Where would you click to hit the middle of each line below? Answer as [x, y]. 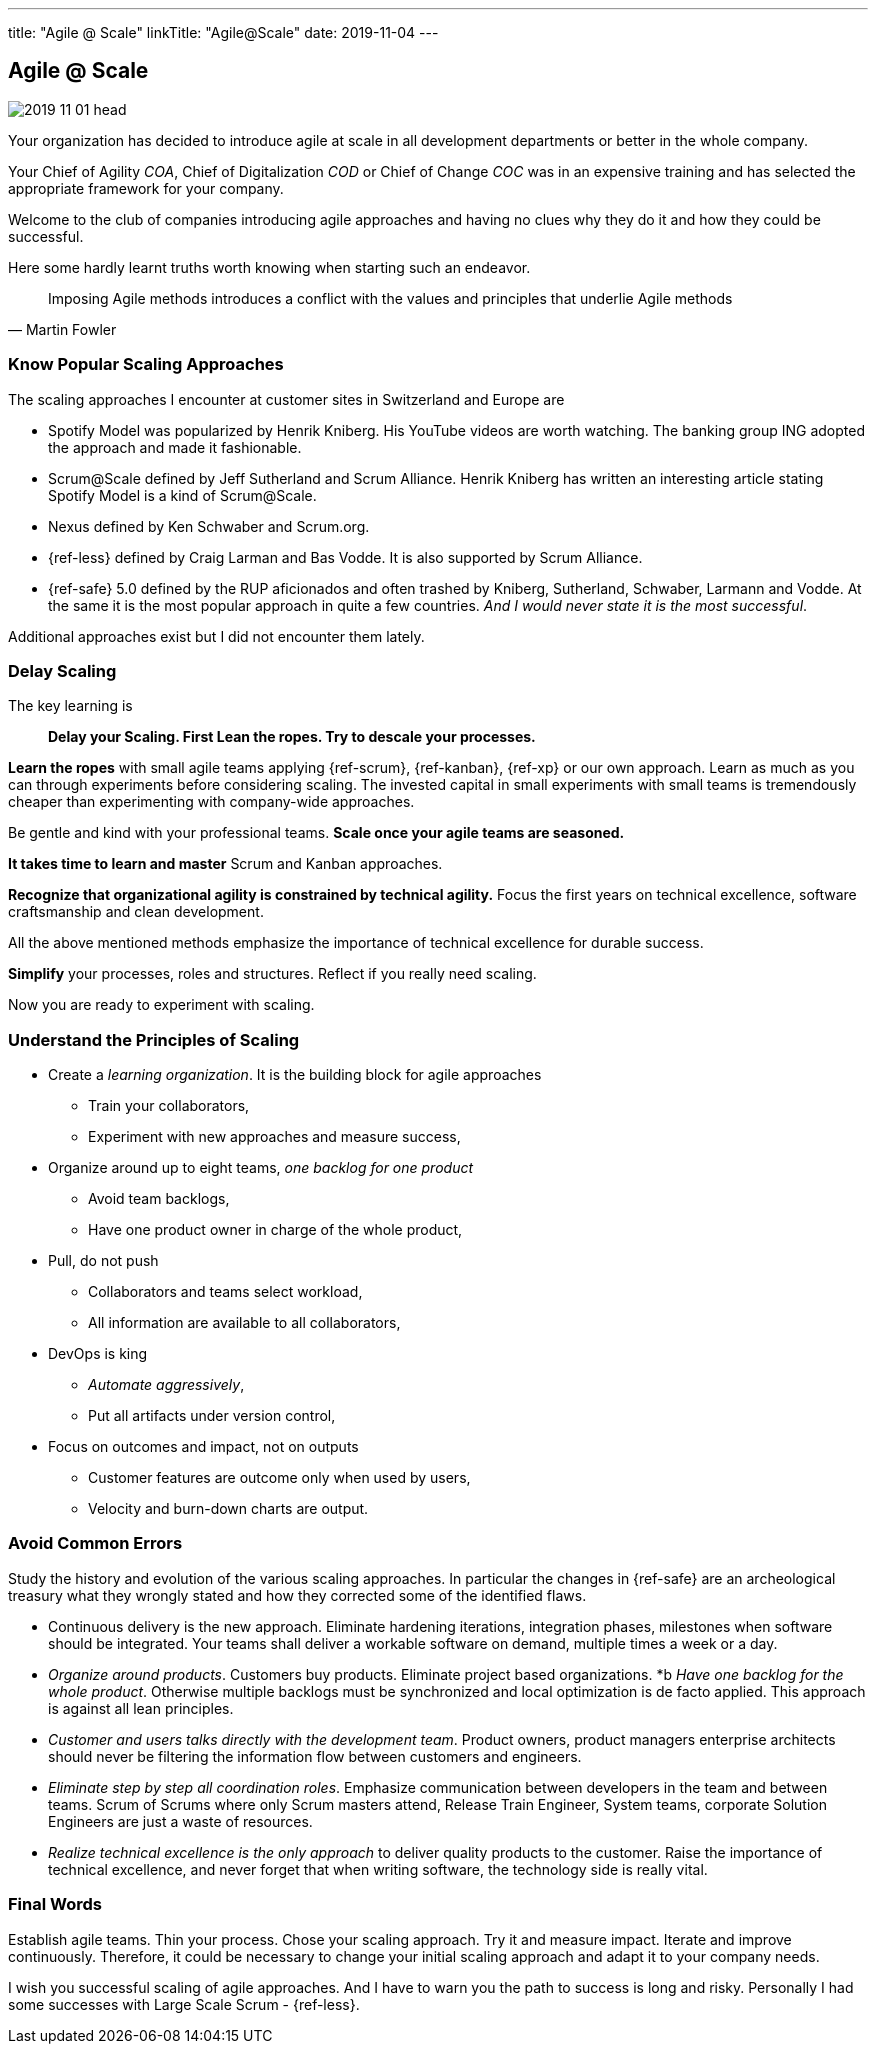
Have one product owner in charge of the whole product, [275, 1230]
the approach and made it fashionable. [175, 447]
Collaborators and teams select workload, [225, 1292]
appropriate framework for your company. [146, 188]
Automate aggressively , [166, 1385]
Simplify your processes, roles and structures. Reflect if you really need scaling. [272, 974]
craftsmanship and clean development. [136, 912]
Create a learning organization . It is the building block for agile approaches [295, 1075]
